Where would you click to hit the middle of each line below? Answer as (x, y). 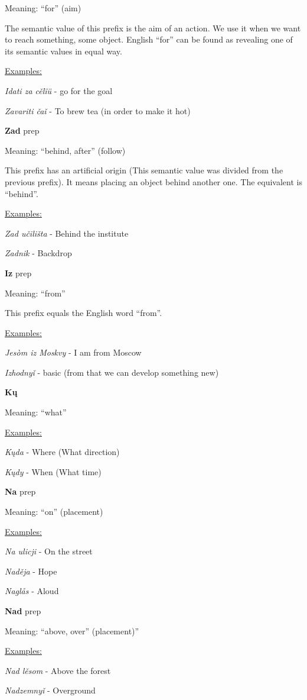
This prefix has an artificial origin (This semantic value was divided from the (144, 170)
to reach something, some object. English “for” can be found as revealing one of (149, 39)
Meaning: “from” (35, 293)
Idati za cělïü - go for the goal (59, 90)
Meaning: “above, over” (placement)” (72, 630)
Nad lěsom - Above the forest (58, 670)
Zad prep (22, 130)
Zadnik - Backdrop (38, 253)
